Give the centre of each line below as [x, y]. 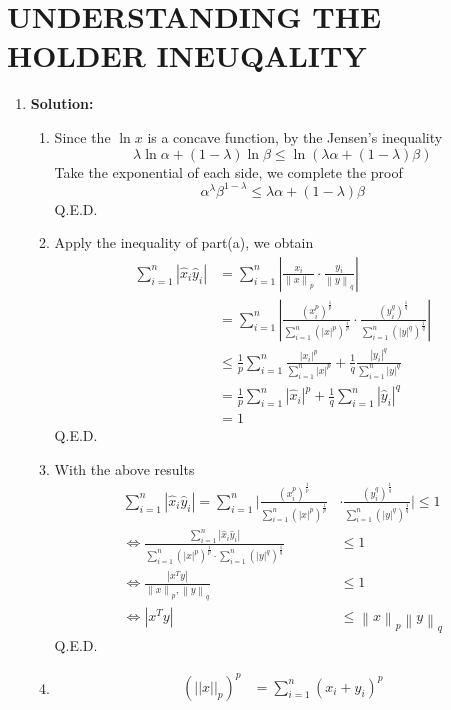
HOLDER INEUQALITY [187, 55]
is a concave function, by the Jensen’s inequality [295, 136]
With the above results [124, 468]
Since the [82, 136]
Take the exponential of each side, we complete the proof [228, 171]
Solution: [62, 103]
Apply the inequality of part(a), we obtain [184, 242]
